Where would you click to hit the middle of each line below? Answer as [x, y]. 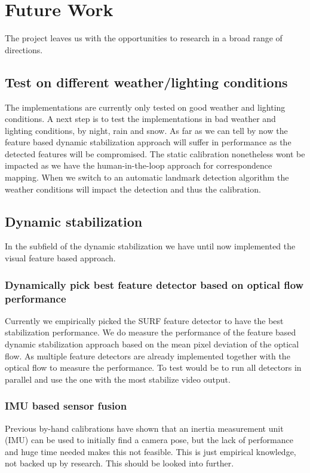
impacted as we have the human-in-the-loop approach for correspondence [139, 165]
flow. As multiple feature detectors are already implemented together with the [148, 355]
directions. [24, 49]
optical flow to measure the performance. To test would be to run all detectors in [153, 367]
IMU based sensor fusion [66, 406]
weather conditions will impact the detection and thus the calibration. [133, 189]
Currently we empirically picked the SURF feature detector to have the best [144, 320]
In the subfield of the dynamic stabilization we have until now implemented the [150, 246]
